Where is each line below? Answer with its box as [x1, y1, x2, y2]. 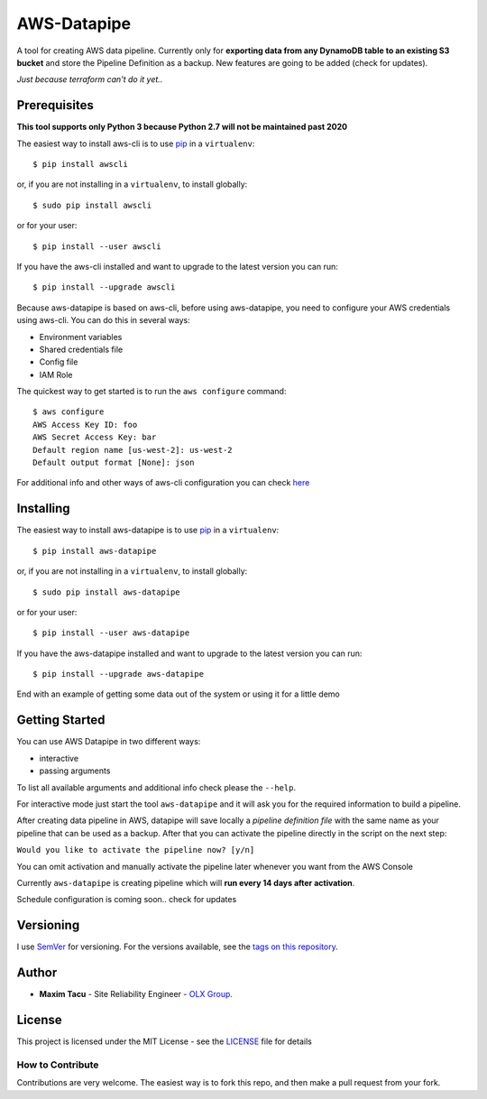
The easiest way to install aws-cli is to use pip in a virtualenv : [16, 138, 255, 149]
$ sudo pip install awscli [32, 199, 152, 210]
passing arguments [39, 765, 111, 776]
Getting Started [16, 713, 106, 728]
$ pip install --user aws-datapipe [32, 628, 190, 638]
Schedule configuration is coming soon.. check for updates [16, 894, 237, 905]
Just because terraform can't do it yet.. [16, 74, 163, 85]
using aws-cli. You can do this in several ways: [16, 315, 190, 326]
